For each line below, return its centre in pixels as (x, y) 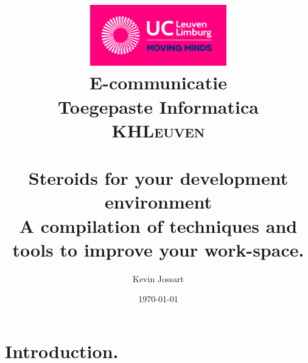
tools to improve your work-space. (158, 249)
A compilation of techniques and (158, 225)
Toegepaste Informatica (158, 106)
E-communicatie (158, 82)
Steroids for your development (158, 178)
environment (158, 202)
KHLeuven (158, 130)
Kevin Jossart (158, 278)
